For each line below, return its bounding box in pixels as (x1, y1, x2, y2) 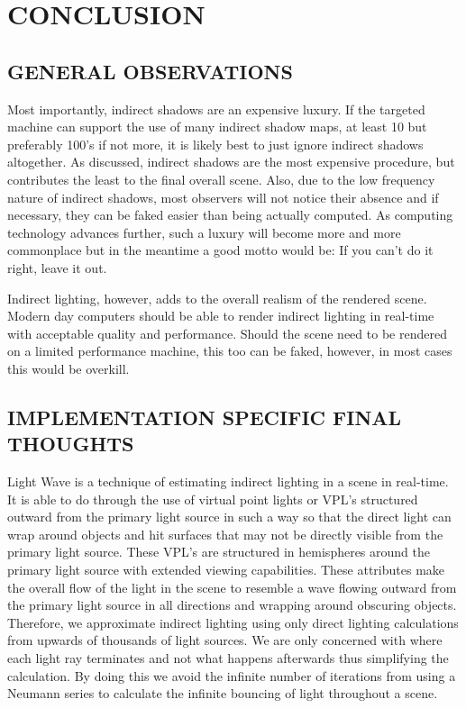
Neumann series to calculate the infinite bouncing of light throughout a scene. (7, 684, 438, 703)
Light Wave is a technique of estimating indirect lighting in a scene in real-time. (7, 472, 449, 491)
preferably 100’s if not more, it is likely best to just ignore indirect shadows (7, 134, 424, 153)
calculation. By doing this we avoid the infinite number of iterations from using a (7, 666, 456, 685)
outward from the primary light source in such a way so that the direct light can (7, 507, 452, 526)
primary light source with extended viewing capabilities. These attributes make (7, 560, 445, 579)
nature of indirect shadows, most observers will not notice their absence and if (7, 187, 439, 206)
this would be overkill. (7, 359, 130, 377)
